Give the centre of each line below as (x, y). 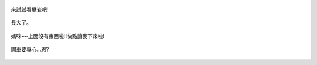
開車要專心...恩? (30, 49)
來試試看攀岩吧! (30, 9)
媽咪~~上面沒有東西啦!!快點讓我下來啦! (58, 36)
